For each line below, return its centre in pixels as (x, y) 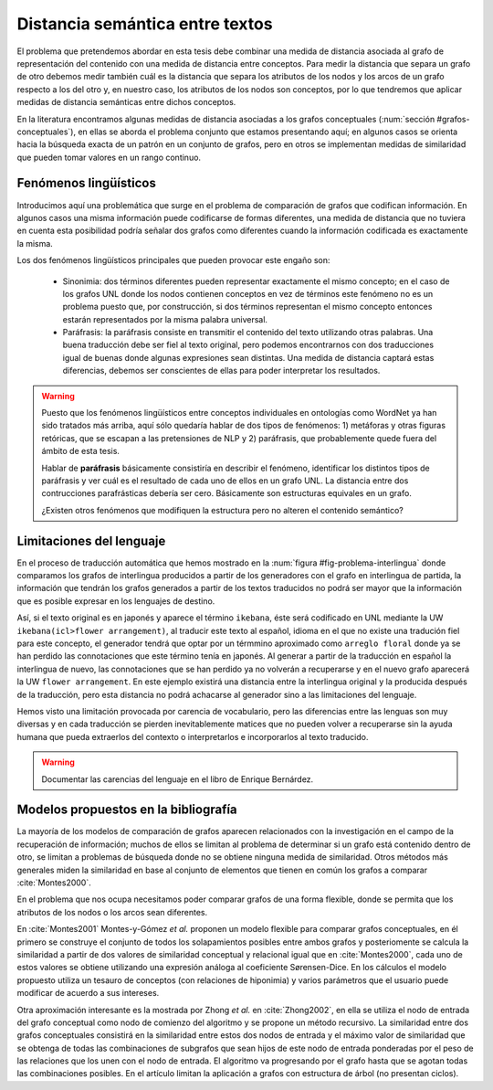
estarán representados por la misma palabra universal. (165, 319)
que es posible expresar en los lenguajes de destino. (116, 601)
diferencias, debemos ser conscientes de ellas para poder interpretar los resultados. (221, 371)
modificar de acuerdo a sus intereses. (88, 993)
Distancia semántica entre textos (145, 24)
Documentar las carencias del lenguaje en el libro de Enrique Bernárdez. (178, 779)
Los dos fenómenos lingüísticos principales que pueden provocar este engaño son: (173, 260)
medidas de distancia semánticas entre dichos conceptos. (126, 102)
